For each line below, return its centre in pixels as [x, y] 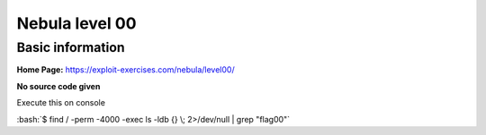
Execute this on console [61, 103]
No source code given [58, 86]
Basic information [71, 47]
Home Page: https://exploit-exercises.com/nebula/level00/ [126, 70]
